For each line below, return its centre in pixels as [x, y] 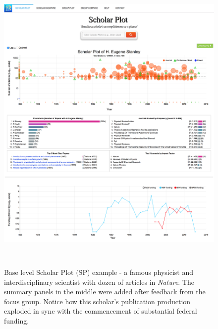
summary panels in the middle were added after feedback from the [105, 292]
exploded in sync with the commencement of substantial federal [101, 311]
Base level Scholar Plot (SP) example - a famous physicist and [99, 272]
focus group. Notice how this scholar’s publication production [97, 301]
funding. [17, 320]
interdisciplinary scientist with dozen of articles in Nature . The [99, 282]
